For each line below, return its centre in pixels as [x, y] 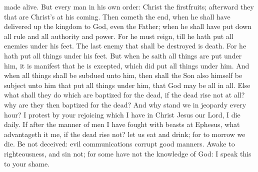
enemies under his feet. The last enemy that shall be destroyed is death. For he [125, 46]
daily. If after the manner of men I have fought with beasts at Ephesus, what [122, 124]
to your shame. [27, 163]
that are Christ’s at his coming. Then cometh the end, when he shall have [117, 16]
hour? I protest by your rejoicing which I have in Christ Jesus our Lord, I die [122, 114]
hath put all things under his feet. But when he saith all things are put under [123, 55]
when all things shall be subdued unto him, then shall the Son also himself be [123, 75]
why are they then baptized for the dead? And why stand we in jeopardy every [125, 104]
